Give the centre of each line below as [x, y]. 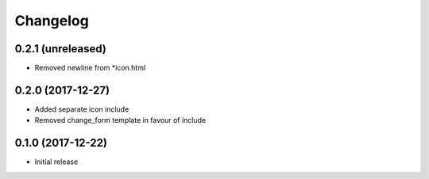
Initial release [56, 162]
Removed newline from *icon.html [90, 68]
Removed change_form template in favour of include [120, 120]
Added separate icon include [82, 109]
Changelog [52, 21]
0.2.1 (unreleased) [60, 49]
